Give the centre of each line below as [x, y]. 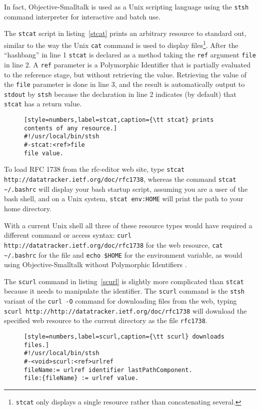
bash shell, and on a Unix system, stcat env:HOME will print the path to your [124, 199]
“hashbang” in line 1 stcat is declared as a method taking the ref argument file [130, 55]
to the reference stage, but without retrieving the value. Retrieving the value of [125, 74]
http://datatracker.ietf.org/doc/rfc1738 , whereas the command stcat [120, 179]
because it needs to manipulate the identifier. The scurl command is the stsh [124, 291]
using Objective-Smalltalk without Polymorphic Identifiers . [95, 264]
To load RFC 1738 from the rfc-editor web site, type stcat [94, 169]
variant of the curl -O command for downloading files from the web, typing [120, 301]
